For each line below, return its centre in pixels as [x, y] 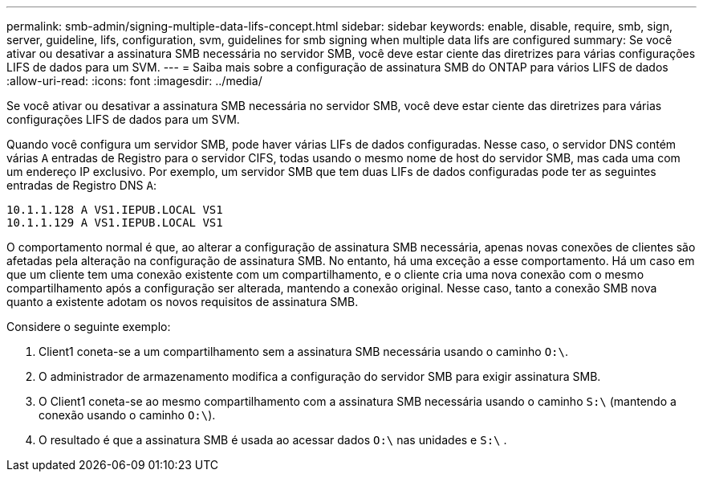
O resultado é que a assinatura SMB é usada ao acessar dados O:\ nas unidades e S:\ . [273, 440]
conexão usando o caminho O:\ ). [127, 415]
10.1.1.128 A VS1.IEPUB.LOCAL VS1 [115, 210]
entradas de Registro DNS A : [81, 185]
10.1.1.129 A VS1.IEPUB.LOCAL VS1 [115, 223]
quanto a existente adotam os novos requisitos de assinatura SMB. [183, 302]
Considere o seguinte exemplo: [89, 327]
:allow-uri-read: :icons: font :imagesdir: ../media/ [134, 81]
